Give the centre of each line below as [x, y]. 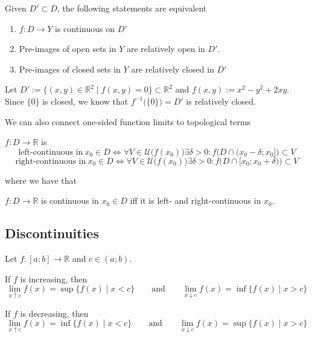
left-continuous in [51, 152]
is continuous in [70, 200]
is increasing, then [54, 278]
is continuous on [85, 28]
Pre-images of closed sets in [70, 69]
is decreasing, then [54, 313]
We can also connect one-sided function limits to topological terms [128, 121]
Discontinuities [52, 233]
